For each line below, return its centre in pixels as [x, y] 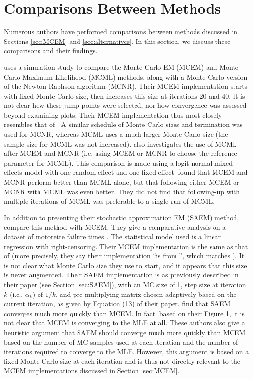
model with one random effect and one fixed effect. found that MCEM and [136, 172]
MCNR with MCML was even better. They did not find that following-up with [122, 191]
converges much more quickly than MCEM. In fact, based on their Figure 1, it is [124, 313]
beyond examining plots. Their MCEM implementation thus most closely [113, 115]
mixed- [224, 162]
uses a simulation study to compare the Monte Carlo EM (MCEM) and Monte [121, 67]
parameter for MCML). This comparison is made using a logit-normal [108, 162]
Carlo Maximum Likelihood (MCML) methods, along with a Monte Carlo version [126, 76]
